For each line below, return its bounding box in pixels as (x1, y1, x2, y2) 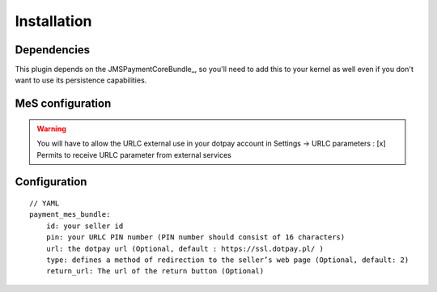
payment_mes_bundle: (29, 210, 111, 219)
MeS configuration (15, 97, 112, 111)
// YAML (29, 199, 60, 208)
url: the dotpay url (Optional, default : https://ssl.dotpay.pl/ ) (45, 243, 324, 253)
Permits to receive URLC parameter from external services (36, 150, 232, 159)
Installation (15, 12, 92, 30)
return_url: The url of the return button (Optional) (45, 267, 265, 276)
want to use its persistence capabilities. (15, 75, 147, 85)
